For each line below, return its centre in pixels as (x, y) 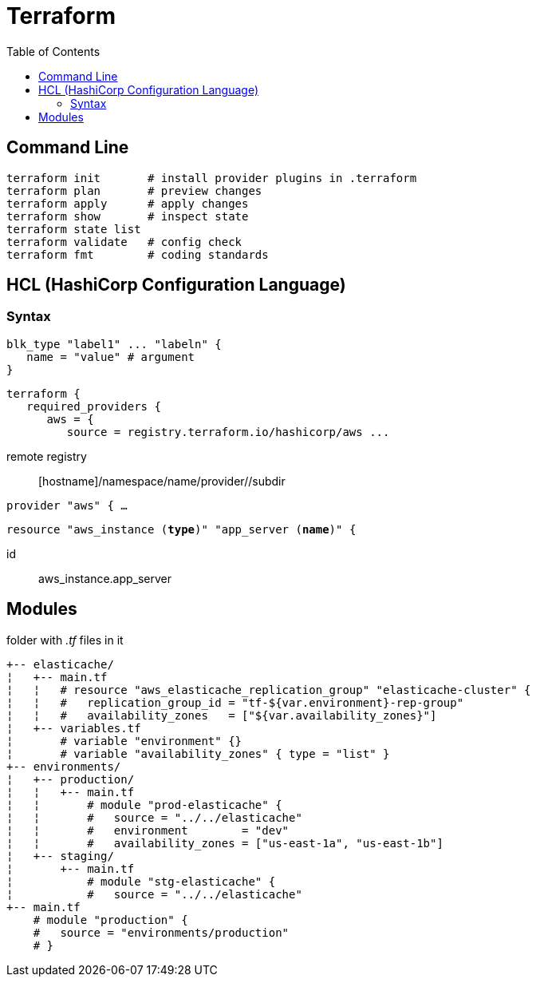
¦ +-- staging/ (60, 856)
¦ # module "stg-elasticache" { (141, 881)
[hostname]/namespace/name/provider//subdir (162, 481)
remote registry (47, 456)
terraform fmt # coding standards (138, 254)
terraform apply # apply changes (128, 203)
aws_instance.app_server (105, 578)
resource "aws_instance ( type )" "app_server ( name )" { (181, 529)
